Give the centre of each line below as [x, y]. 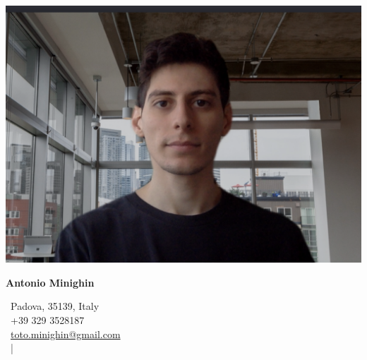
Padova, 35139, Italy [55, 306]
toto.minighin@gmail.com [66, 334]
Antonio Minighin [50, 282]
